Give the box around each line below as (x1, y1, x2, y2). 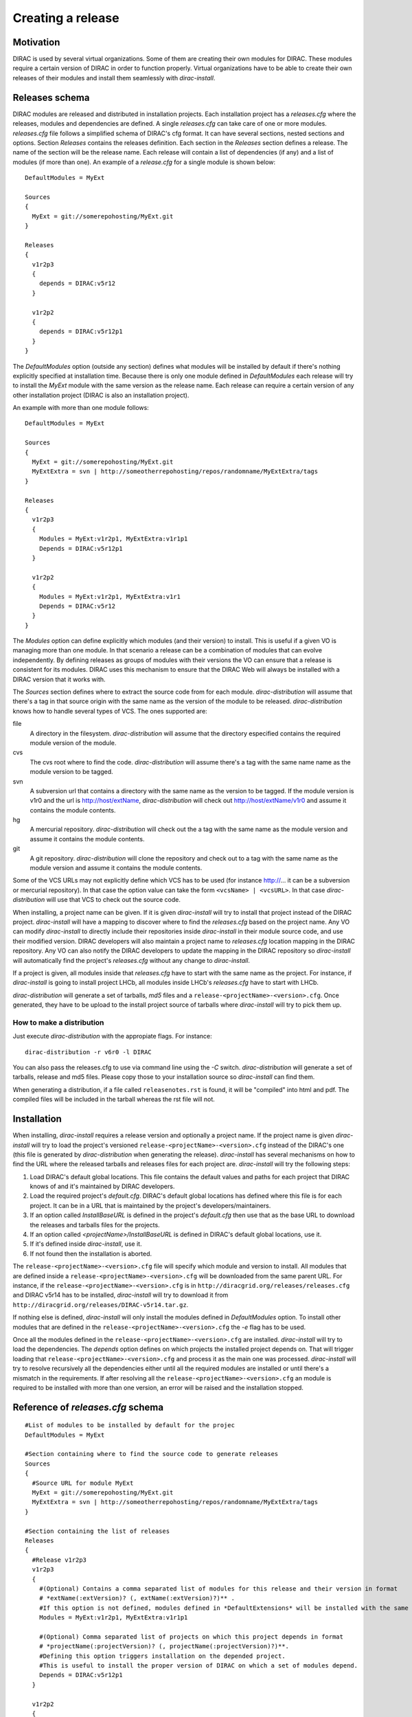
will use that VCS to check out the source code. (46, 896, 181, 904)
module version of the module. (30, 738, 117, 747)
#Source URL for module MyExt (32, 1479, 134, 1487)
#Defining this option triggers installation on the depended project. (38, 1652, 286, 1660)
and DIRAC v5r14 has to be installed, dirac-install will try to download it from (12, 1291, 229, 1299)
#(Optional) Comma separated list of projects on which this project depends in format (38, 1633, 343, 1641)
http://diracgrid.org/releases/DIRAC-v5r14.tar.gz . (12, 1300, 189, 1308)
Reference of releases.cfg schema (12, 1401, 164, 1413)
